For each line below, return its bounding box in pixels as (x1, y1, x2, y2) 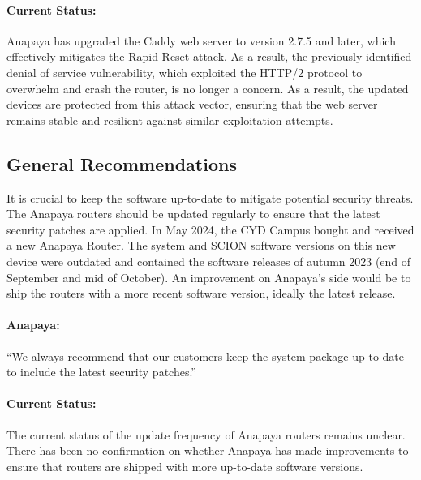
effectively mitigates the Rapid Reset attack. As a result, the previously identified (6, 48, 412, 65)
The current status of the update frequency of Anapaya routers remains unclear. (6, 426, 406, 443)
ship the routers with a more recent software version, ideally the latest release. (6, 285, 396, 302)
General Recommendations (6, 151, 237, 176)
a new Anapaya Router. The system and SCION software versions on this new (6, 237, 396, 254)
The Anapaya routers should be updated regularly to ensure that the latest (6, 205, 380, 222)
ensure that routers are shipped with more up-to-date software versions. (6, 457, 363, 474)
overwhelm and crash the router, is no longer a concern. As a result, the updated (6, 79, 409, 96)
